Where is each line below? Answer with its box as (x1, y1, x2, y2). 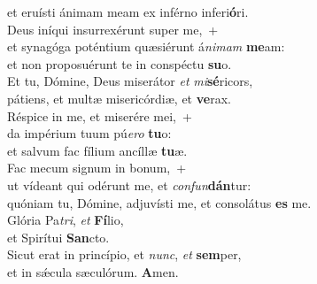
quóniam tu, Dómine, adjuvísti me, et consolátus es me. (7, 193, 312, 211)
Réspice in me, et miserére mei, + (7, 106, 192, 125)
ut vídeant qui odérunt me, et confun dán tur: (7, 175, 251, 194)
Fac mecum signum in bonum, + (7, 158, 187, 177)
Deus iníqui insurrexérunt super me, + (7, 19, 219, 38)
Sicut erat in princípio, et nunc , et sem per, (7, 245, 242, 264)
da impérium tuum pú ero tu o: (7, 124, 172, 142)
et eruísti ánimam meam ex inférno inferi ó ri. (7, 3, 249, 20)
